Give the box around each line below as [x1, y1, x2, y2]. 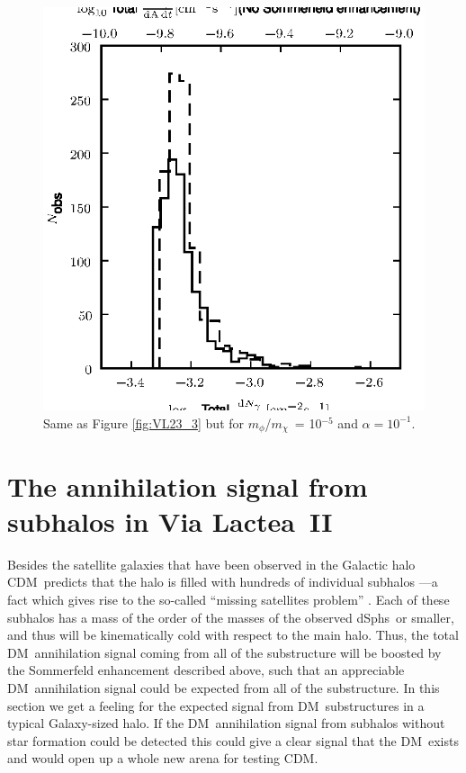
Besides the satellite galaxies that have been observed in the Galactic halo [7, 554, 416, 573]
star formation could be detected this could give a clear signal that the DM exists [7, 731, 459, 750]
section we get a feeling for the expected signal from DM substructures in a [7, 696, 425, 715]
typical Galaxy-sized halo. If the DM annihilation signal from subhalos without [7, 714, 445, 733]
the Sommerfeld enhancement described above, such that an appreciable [7, 661, 405, 679]
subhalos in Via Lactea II [7, 502, 333, 539]
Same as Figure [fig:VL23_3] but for [43, 413, 245, 432]
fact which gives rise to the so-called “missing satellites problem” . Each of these [7, 589, 450, 608]
